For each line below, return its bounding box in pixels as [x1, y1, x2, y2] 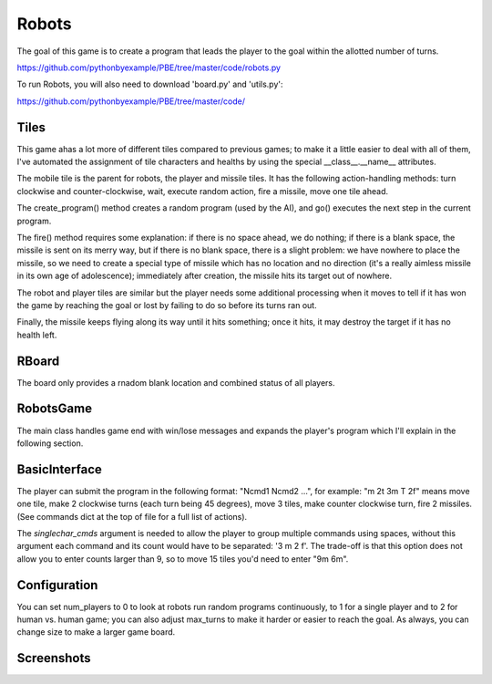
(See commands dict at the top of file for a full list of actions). [16, 511, 248, 522]
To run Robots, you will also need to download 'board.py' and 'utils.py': [16, 78, 283, 90]
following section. [16, 438, 84, 449]
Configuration [16, 577, 98, 593]
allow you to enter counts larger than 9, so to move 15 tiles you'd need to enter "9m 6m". [16, 553, 349, 565]
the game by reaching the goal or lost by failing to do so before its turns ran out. [16, 299, 318, 310]
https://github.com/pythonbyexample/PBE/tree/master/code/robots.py [16, 62, 282, 73]
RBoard [16, 353, 60, 368]
